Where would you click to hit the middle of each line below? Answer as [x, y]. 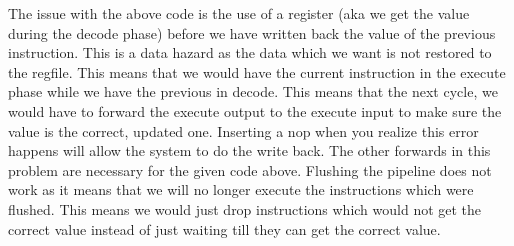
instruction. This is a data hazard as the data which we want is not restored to [250, 52]
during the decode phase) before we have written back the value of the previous [252, 32]
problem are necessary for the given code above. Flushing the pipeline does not [250, 169]
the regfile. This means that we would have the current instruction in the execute [257, 71]
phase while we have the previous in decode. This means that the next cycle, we [253, 91]
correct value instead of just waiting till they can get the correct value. [224, 228]
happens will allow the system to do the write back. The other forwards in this [249, 150]
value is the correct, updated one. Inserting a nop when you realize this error [243, 130]
